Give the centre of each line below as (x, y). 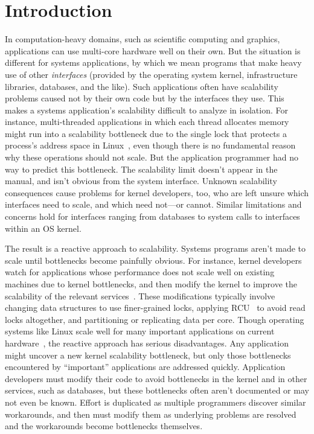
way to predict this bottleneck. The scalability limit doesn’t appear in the (141, 169)
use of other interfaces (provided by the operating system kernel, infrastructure (151, 74)
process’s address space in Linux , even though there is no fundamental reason (150, 145)
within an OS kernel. (43, 228)
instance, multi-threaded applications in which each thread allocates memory (147, 122)
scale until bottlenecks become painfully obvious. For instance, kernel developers (153, 260)
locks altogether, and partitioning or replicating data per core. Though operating (155, 319)
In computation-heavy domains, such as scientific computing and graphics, (143, 39)
